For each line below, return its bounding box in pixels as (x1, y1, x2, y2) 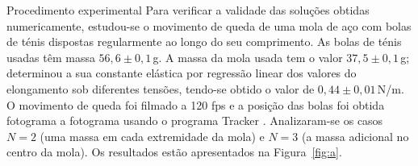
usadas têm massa (6, 48, 95, 65)
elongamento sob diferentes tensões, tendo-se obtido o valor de (6, 80, 315, 97)
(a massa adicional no (302, 127, 409, 144)
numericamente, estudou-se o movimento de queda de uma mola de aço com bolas (6, 17, 412, 34)
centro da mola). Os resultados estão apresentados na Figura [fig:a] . (6, 143, 342, 160)
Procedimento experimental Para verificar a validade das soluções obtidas (6, 2, 370, 18)
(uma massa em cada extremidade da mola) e (40, 127, 265, 144)
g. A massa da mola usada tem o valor (153, 48, 343, 65)
